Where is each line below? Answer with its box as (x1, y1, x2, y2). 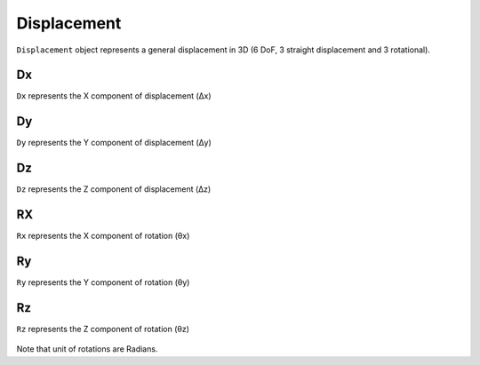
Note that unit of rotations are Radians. (16, 344, 158, 354)
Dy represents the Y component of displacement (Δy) (16, 138, 212, 148)
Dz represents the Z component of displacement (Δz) (16, 184, 212, 194)
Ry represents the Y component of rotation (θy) (16, 277, 190, 288)
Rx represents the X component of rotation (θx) (16, 231, 190, 242)
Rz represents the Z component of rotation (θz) (16, 323, 190, 334)
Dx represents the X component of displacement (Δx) (16, 91, 212, 101)
